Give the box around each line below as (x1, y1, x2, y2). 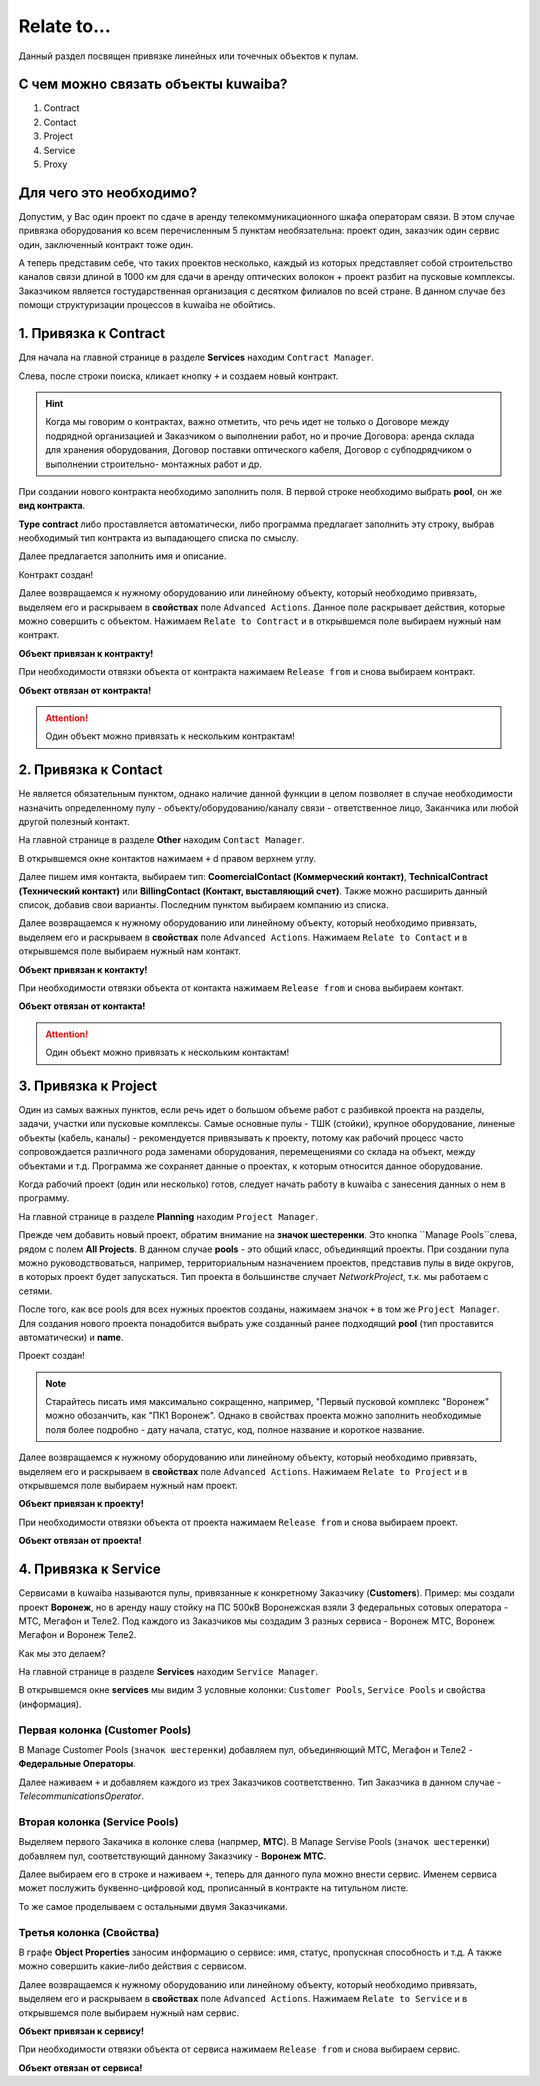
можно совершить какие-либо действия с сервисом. (18, 1960, 247, 1972)
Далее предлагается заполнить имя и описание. (18, 550, 227, 562)
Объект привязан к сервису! (18, 2025, 145, 2037)
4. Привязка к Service (18, 1561, 161, 1578)
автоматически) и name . (18, 1331, 124, 1343)
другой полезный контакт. (18, 816, 130, 828)
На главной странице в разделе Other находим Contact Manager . (18, 834, 305, 846)
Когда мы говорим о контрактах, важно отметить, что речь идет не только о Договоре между (45, 416, 450, 428)
